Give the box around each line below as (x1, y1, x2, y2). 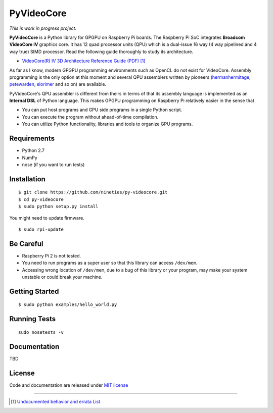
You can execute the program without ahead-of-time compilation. (22, 114, 159, 120)
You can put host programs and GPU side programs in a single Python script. (22, 107, 183, 113)
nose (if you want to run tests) (22, 162, 85, 168)
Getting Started (9, 287, 59, 295)
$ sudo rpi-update (18, 226, 64, 232)
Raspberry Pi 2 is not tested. (22, 252, 81, 259)
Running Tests (9, 315, 56, 323)
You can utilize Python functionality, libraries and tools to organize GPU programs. (22, 121, 193, 127)
